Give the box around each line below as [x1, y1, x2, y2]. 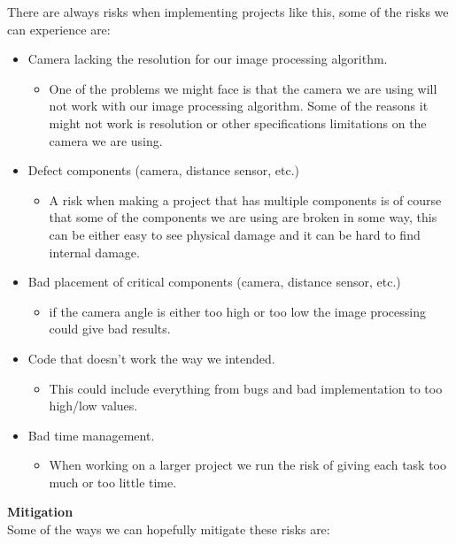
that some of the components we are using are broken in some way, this [49, 208, 437, 226]
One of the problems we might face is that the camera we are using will [49, 79, 437, 97]
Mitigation [7, 502, 73, 521]
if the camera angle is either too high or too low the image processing [49, 302, 426, 320]
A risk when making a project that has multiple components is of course [49, 190, 442, 209]
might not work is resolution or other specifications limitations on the [49, 113, 427, 132]
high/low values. [49, 396, 138, 415]
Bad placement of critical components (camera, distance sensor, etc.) [27, 272, 401, 291]
